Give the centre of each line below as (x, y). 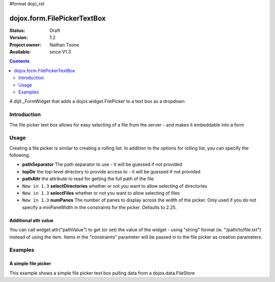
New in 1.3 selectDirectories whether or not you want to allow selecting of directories (115, 186)
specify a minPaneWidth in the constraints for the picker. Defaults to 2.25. (100, 207)
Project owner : (25, 45)
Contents (20, 61)
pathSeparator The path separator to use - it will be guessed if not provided (102, 164)
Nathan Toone (64, 45)
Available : (20, 52)
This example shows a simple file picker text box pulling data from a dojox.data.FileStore (102, 273)
